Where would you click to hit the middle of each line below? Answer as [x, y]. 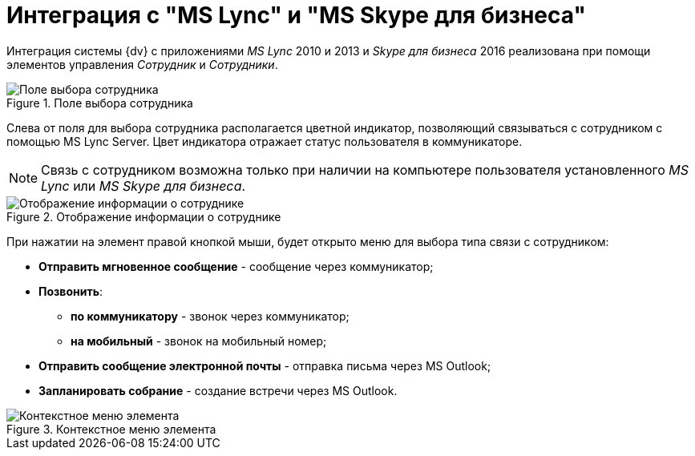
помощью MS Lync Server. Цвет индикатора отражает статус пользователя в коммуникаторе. [265, 141]
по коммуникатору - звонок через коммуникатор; [210, 316]
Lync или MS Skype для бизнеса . [143, 186]
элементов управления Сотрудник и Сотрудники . [142, 64]
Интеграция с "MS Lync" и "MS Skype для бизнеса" [296, 15]
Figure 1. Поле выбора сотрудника [100, 103]
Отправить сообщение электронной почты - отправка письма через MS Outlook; [265, 365]
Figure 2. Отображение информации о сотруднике [144, 216]
